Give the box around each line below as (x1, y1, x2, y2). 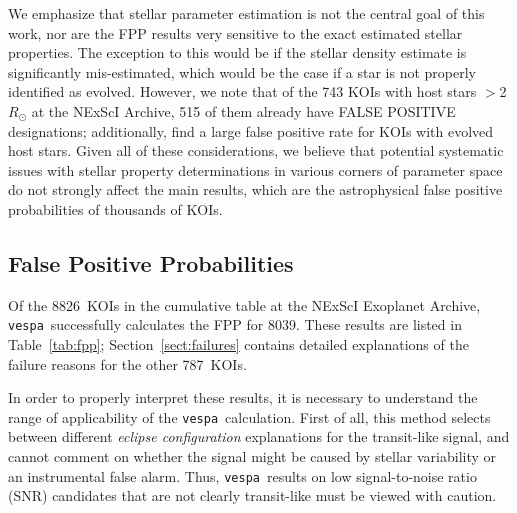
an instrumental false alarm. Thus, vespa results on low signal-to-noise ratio (8, 465, 477, 486)
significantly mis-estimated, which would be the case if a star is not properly (8, 61, 477, 82)
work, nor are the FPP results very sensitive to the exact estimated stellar (8, 22, 463, 43)
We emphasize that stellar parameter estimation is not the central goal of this (8, 3, 485, 23)
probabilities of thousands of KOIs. (8, 198, 223, 219)
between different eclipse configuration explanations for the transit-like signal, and (8, 426, 510, 447)
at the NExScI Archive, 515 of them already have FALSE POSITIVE (31, 100, 456, 121)
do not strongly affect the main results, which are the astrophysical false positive (8, 179, 503, 200)
